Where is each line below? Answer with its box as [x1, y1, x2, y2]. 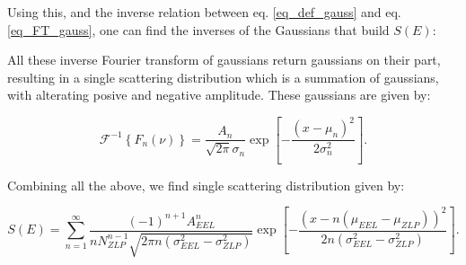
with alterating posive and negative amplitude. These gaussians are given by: [7, 85, 431, 104]
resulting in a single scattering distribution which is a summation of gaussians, [7, 67, 439, 86]
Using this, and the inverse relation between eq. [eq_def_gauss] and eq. [7, 3, 401, 21]
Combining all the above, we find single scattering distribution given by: [7, 175, 405, 194]
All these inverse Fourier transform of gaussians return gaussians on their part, [7, 50, 441, 69]
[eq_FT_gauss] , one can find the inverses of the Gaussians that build [7, 20, 390, 39]
